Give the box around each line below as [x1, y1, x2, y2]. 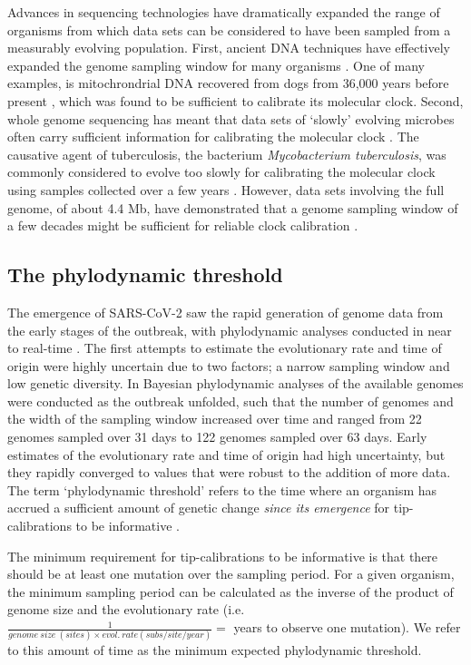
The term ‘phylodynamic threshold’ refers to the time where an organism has [7, 480, 437, 499]
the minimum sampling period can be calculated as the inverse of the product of [7, 582, 454, 601]
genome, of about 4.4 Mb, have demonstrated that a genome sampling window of [7, 198, 458, 217]
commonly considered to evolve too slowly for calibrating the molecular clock [7, 162, 436, 181]
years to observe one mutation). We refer [233, 618, 461, 637]
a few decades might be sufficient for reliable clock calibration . [7, 216, 358, 235]
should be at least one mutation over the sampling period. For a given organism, [7, 564, 455, 583]
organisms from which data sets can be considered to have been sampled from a [7, 20, 451, 39]
